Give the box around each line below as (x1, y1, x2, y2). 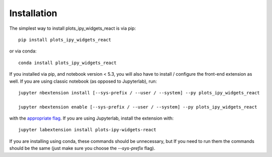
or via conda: (9, 48, 37, 54)
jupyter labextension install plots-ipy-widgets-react (18, 127, 157, 133)
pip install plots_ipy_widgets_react (18, 37, 112, 42)
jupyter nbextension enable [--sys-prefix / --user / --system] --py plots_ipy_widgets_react (18, 104, 257, 110)
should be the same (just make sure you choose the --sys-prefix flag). (9, 145, 156, 151)
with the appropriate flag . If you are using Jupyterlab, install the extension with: (9, 115, 174, 121)
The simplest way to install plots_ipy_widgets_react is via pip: (9, 25, 136, 31)
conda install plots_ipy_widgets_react (18, 60, 117, 66)
